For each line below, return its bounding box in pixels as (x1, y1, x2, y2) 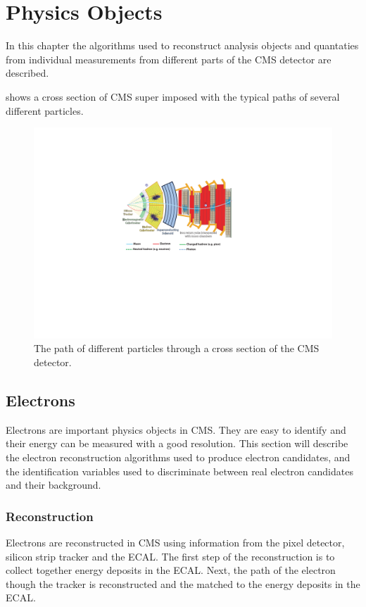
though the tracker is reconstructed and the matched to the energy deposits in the (6, 576, 360, 591)
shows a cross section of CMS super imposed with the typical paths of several (6, 89, 340, 104)
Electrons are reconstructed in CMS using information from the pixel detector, (6, 535, 345, 550)
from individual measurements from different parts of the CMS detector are (6, 51, 332, 66)
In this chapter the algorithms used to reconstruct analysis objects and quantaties (6, 38, 359, 53)
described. (6, 65, 49, 80)
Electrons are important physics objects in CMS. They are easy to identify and (6, 422, 346, 437)
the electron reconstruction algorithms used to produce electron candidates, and (6, 450, 351, 465)
